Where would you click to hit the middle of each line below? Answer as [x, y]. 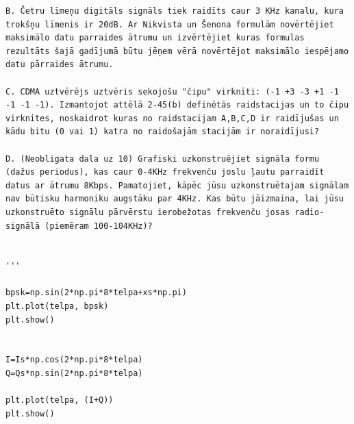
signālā [23, 226]
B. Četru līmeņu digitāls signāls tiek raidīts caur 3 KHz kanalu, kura [175, 11]
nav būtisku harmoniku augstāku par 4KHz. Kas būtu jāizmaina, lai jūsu [175, 199]
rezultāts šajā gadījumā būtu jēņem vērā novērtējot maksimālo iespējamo [177, 51]
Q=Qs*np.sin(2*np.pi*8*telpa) [74, 374]
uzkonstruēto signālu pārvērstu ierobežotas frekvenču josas [148, 212]
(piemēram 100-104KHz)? [99, 226]
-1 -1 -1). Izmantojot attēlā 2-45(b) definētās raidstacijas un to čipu [177, 105]
